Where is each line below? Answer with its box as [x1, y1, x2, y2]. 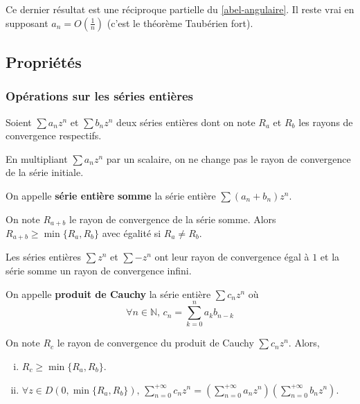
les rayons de [298, 114, 353, 129]
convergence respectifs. [6, 128, 102, 143]
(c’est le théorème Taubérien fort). [107, 15, 253, 30]
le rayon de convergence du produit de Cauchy [57, 335, 254, 350]
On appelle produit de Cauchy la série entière [6, 286, 211, 301]
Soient [6, 114, 32, 129]
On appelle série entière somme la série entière [6, 188, 216, 202]
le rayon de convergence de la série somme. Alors [69, 211, 276, 226]
